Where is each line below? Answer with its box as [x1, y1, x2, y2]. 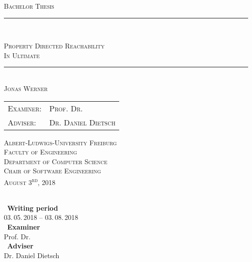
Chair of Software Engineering [4, 166, 101, 176]
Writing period [7, 202, 58, 213]
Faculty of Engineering [4, 147, 77, 157]
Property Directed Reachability [4, 41, 105, 51]
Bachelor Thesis [4, 1, 54, 11]
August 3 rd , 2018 [4, 175, 56, 187]
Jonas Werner [4, 83, 48, 93]
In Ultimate [4, 50, 40, 60]
